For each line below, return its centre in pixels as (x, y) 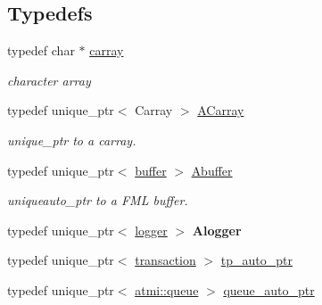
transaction (165, 260)
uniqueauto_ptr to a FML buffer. (98, 200)
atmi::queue (167, 289)
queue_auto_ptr (269, 289)
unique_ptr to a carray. (72, 140)
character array (49, 80)
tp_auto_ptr (256, 260)
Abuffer (212, 170)
